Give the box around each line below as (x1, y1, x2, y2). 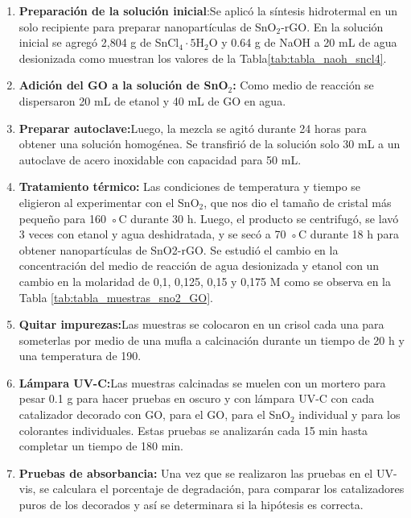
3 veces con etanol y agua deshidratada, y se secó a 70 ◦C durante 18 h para (18, 226, 399, 242)
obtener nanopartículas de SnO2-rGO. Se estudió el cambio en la (18, 241, 339, 258)
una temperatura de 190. (18, 347, 142, 364)
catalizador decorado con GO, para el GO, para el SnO (18, 406, 290, 423)
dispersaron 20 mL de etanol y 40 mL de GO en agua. (18, 92, 286, 109)
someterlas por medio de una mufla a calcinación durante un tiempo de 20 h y (18, 331, 405, 348)
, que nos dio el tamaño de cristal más (203, 193, 392, 210)
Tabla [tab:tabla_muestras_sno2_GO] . (18, 288, 213, 305)
